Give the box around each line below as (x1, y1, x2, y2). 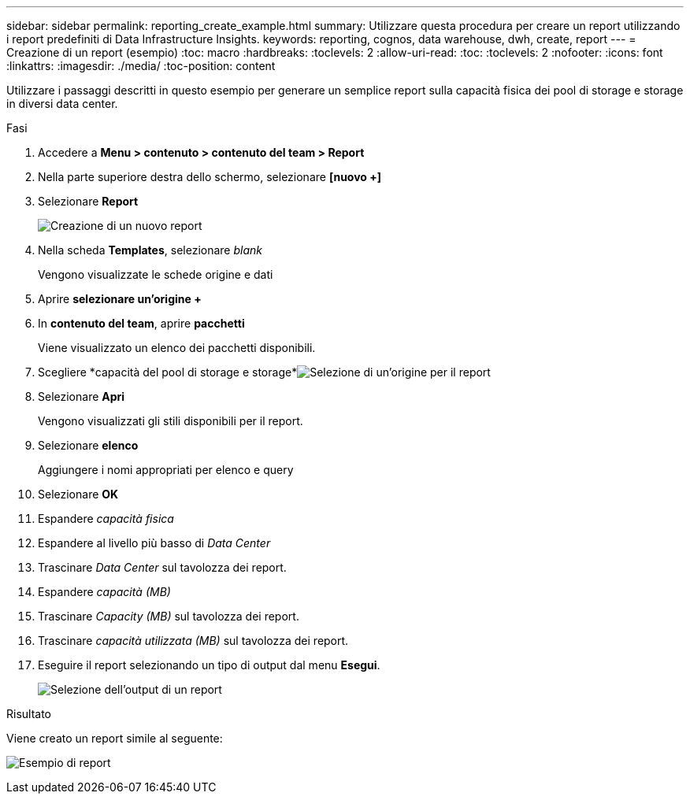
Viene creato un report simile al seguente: (6, 731, 223, 745)
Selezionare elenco (38, 439, 139, 452)
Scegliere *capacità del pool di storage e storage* (38, 365, 298, 379)
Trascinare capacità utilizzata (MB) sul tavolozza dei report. (38, 634, 349, 647)
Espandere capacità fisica (38, 512, 174, 525)
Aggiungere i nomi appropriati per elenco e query (38, 463, 294, 476)
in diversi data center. (6, 97, 118, 110)
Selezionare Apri (38, 390, 125, 403)
